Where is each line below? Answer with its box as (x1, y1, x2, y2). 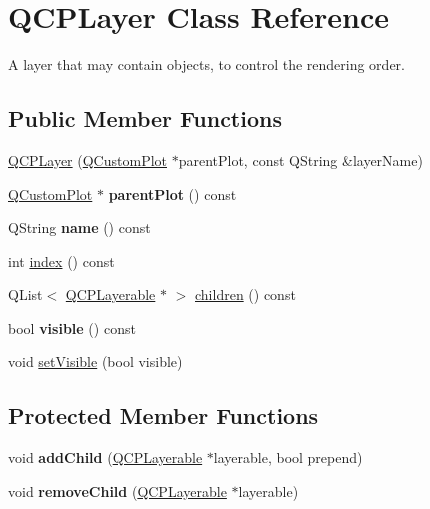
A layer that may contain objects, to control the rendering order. (8, 54, 405, 75)
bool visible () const (8, 317, 136, 338)
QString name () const (8, 217, 151, 238)
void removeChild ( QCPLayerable (8, 480, 227, 501)
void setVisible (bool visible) (8, 351, 183, 372)
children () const (195, 284, 296, 305)
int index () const (8, 250, 115, 271)
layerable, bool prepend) (213, 447, 363, 468)
